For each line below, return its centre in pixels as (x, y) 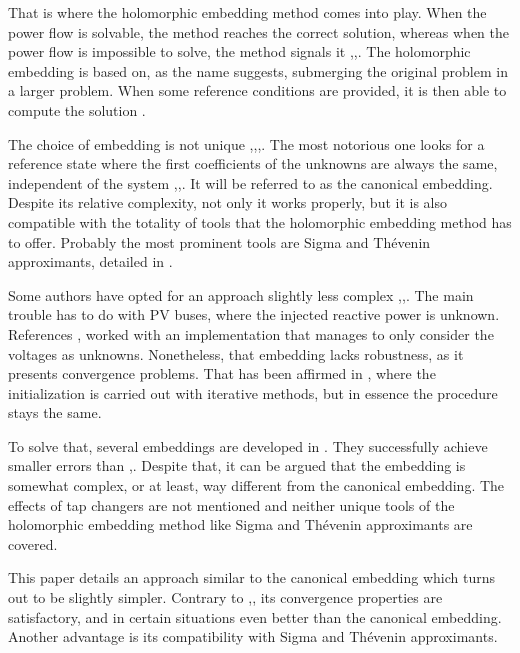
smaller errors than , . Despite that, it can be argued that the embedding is (237, 465)
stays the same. (55, 412)
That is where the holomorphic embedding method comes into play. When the (247, 12)
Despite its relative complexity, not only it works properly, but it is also (228, 202)
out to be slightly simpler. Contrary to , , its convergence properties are (225, 597)
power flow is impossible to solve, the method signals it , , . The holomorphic (239, 51)
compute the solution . (77, 109)
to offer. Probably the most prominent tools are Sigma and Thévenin (219, 241)
